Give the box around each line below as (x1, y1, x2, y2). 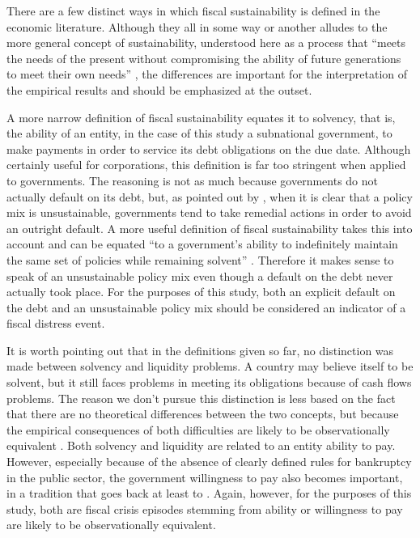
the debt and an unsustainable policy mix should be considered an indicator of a (6, 299, 406, 316)
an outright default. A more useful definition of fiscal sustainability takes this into (6, 219, 413, 236)
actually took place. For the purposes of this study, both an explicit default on (6, 283, 396, 300)
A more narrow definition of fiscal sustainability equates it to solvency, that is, (6, 108, 396, 125)
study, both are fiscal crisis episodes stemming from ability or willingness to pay (6, 500, 403, 517)
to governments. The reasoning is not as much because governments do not (6, 172, 379, 189)
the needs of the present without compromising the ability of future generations (6, 49, 401, 66)
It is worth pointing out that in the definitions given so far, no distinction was (6, 341, 394, 358)
